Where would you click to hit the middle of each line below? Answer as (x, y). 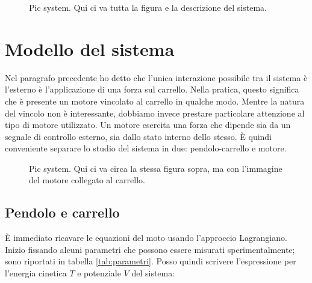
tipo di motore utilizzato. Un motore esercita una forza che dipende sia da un (148, 125)
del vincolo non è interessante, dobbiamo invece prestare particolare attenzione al (155, 113)
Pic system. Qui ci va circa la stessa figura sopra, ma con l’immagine (156, 168)
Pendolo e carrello (62, 212)
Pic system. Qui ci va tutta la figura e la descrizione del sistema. (148, 7)
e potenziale (99, 273)
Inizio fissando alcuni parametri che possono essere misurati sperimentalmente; (150, 249)
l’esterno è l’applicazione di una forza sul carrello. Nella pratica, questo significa (152, 89)
